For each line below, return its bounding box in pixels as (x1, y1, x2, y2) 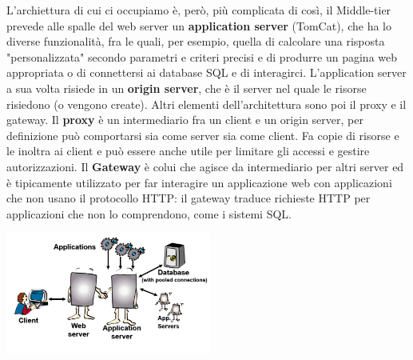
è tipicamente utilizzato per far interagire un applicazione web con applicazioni (6, 174, 392, 190)
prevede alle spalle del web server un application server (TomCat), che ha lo (6, 17, 391, 34)
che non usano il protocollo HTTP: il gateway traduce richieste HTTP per (6, 190, 371, 206)
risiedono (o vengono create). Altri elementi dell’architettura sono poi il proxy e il (6, 95, 407, 112)
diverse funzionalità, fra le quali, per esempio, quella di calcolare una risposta (6, 33, 385, 50)
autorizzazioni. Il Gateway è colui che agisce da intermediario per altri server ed (6, 158, 404, 174)
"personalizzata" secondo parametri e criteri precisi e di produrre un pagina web (6, 48, 398, 65)
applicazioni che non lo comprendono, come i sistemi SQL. (6, 205, 292, 222)
